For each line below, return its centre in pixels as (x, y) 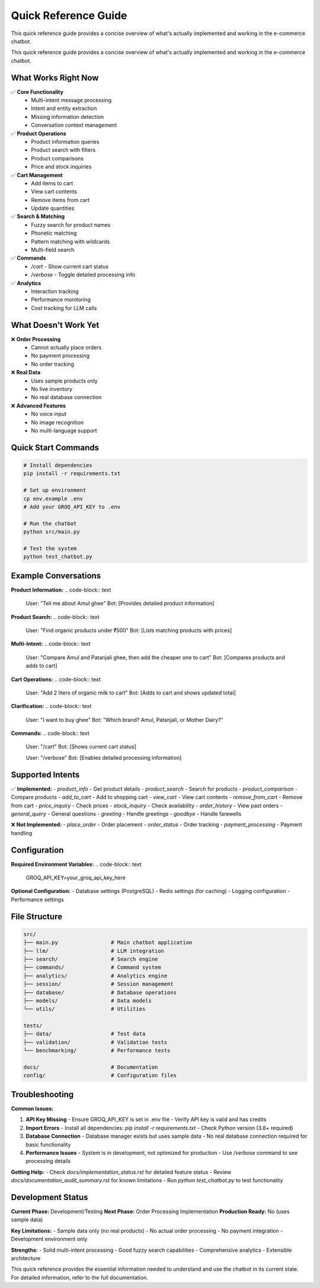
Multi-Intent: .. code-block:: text (51, 644)
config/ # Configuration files (100, 1076)
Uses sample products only (64, 381)
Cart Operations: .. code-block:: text (56, 679)
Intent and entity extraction (64, 108)
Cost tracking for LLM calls (64, 308)
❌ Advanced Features (39, 405)
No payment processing (60, 356)
